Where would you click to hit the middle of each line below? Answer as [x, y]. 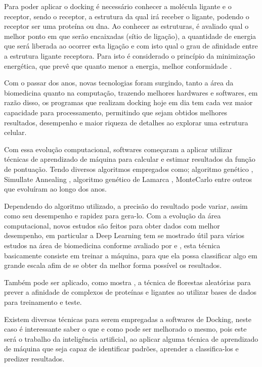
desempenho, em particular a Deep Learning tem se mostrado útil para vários [124, 235]
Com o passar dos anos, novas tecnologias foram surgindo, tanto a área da [119, 83]
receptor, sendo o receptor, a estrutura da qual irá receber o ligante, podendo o [127, 16]
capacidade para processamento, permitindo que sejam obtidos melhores [116, 112]
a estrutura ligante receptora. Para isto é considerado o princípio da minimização [130, 55]
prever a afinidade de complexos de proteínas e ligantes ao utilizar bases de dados [130, 292]
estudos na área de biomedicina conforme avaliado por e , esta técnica [112, 245]
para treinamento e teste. [43, 302]
